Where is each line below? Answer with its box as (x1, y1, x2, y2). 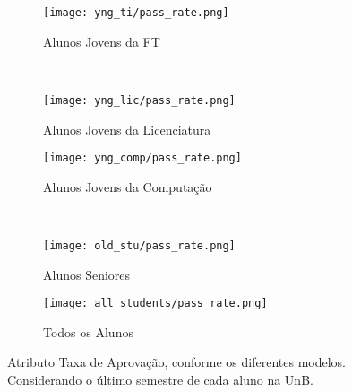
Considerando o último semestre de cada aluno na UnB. (7, 370, 313, 389)
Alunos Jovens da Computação (43, 177, 212, 196)
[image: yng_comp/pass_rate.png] (43, 152, 242, 165)
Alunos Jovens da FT (43, 31, 160, 50)
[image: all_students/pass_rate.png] (43, 297, 268, 310)
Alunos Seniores (43, 265, 131, 283)
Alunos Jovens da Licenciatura (43, 119, 211, 138)
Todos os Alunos (43, 322, 133, 341)
